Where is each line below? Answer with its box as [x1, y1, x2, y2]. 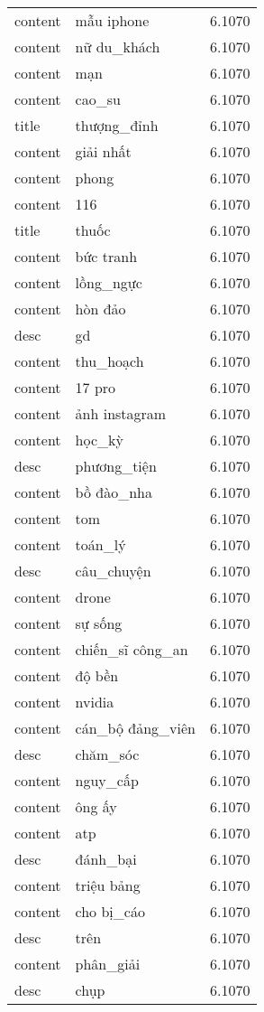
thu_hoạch [75, 351, 144, 371]
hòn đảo [75, 298, 126, 319]
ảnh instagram [75, 403, 167, 424]
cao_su [75, 89, 121, 109]
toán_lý [75, 534, 126, 555]
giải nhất [75, 141, 132, 162]
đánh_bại [75, 848, 137, 869]
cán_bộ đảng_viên [75, 717, 196, 738]
